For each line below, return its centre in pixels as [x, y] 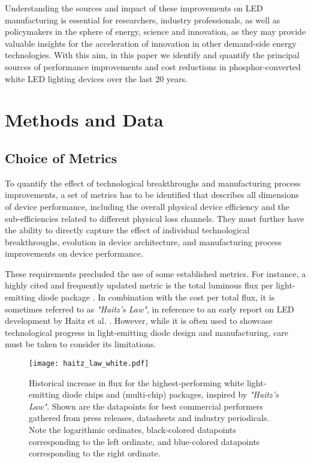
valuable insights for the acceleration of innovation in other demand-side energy [151, 43]
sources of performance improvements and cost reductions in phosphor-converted [153, 66]
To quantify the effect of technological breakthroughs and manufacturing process [153, 183]
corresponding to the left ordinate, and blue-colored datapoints [144, 441]
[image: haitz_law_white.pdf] [89, 364]
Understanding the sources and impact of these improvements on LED [134, 8]
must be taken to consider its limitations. [81, 344]
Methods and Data [84, 120]
